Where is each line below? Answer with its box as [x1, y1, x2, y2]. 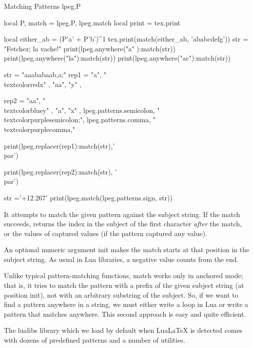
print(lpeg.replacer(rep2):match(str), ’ [4, 166, 117, 176]
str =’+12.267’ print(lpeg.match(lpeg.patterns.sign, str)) [4, 192, 173, 202]
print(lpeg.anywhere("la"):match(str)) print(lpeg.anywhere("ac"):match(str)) [4, 53, 231, 63]
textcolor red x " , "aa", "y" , [4, 79, 81, 89]
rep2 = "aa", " [4, 95, 45, 106]
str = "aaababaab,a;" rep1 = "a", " [4, 69, 106, 79]
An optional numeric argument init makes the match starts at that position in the [4, 244, 250, 255]
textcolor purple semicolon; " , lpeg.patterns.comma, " [4, 114, 156, 125]
